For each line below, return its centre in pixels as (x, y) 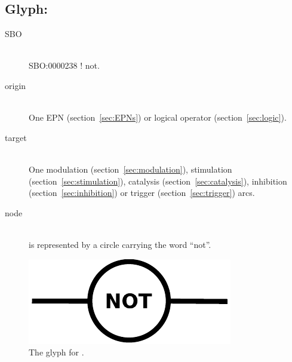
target (16, 137)
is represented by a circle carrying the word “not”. (120, 244)
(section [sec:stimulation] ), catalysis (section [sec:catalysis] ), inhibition (158, 181)
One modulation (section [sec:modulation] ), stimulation (130, 169)
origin (16, 85)
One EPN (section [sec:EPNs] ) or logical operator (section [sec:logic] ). (158, 117)
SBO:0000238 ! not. (64, 65)
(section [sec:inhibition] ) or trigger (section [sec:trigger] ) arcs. (142, 193)
